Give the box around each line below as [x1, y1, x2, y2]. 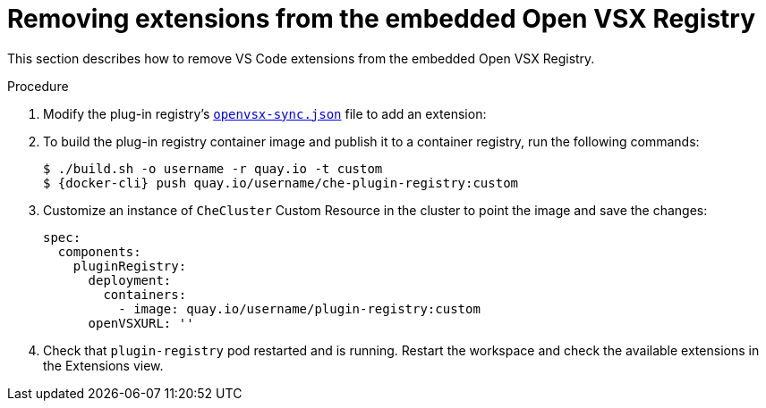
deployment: [88, 272, 172, 287]
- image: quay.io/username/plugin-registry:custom [118, 301, 481, 316]
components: [57, 244, 141, 259]
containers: [103, 287, 187, 302]
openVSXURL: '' [88, 315, 194, 330]
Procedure [7, 78, 69, 94]
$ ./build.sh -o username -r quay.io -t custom [43, 161, 383, 176]
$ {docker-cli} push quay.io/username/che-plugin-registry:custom [43, 175, 519, 190]
